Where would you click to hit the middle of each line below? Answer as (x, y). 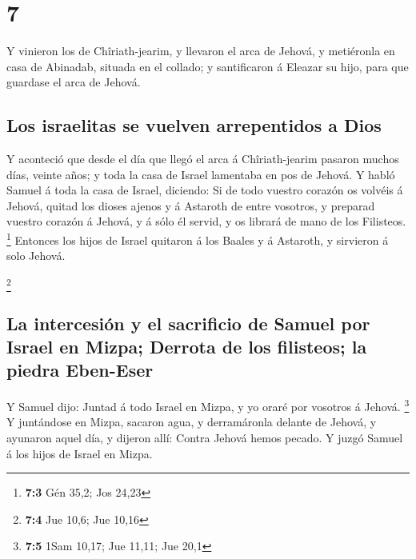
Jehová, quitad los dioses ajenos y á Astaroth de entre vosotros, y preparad (191, 205)
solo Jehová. (36, 256)
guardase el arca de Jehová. (74, 82)
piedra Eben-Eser (80, 370)
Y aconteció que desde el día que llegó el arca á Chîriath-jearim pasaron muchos (203, 159)
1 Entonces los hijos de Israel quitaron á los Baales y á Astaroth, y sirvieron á (198, 239)
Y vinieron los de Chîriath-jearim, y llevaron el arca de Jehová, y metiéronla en (201, 51)
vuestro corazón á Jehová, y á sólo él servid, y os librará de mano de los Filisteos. (206, 221)
